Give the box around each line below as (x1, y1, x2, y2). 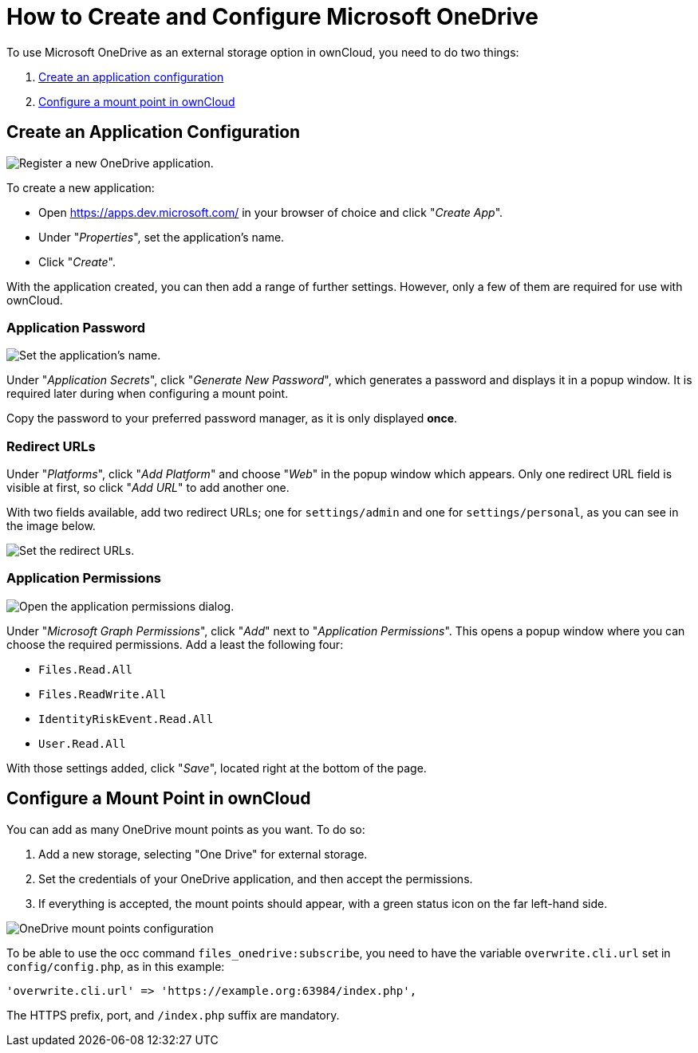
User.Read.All (38, 737, 126, 750)
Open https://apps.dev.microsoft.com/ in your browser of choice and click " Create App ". (38, 205, 503, 219)
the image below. (6, 519, 96, 533)
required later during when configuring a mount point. (6, 387, 289, 401)
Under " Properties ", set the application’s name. (38, 230, 285, 244)
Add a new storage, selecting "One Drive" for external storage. (38, 847, 368, 861)
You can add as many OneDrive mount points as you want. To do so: (6, 822, 365, 836)
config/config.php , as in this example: (6, 959, 225, 973)
